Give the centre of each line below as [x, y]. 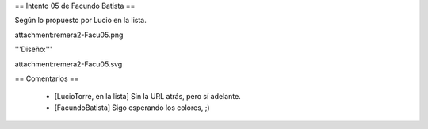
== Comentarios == [47, 78]
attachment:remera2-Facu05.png [69, 35]
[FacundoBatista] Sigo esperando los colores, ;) [132, 108]
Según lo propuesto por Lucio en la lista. [80, 21]
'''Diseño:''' [33, 49]
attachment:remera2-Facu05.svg [69, 64]
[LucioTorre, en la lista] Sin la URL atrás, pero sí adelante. [147, 97]
